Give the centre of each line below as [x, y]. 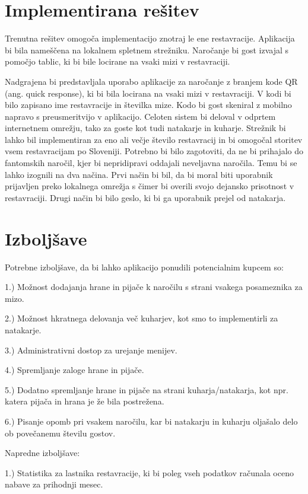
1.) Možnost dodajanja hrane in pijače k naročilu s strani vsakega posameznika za [154, 287]
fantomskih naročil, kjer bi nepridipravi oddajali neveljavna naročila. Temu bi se [151, 163]
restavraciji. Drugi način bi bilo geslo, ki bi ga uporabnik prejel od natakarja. [145, 197]
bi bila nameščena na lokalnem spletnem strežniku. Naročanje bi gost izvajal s [147, 50]
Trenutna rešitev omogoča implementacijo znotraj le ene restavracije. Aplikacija [150, 38]
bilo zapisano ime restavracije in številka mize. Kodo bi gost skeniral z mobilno [148, 105]
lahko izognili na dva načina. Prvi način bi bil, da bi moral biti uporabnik [139, 174]
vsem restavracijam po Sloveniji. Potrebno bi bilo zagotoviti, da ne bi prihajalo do [154, 151]
